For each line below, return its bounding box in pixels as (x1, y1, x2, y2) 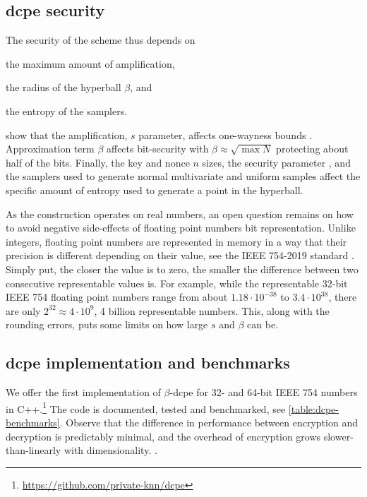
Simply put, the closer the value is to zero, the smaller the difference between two (6, 261, 359, 276)
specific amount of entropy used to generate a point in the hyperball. (6, 182, 303, 197)
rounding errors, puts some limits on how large (6, 317, 208, 332)
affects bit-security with (106, 141, 209, 156)
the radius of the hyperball (6, 80, 121, 95)
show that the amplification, (6, 127, 128, 142)
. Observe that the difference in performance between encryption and (59, 414, 358, 429)
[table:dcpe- (288, 401, 339, 416)
